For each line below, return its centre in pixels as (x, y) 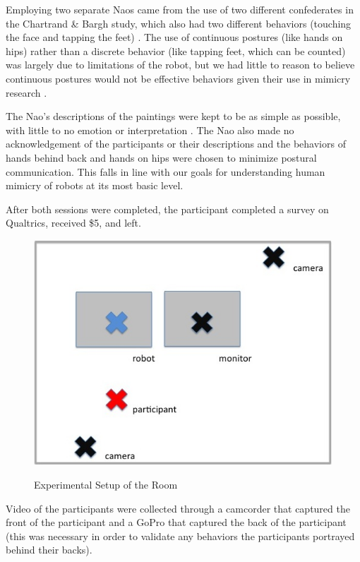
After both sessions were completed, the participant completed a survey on (167, 209)
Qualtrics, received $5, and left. (73, 223)
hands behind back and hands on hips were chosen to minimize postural (161, 157)
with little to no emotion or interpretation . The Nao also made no (150, 130)
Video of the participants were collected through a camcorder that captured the (178, 508)
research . (26, 92)
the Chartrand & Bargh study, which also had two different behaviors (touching (179, 23)
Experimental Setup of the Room (106, 485)
